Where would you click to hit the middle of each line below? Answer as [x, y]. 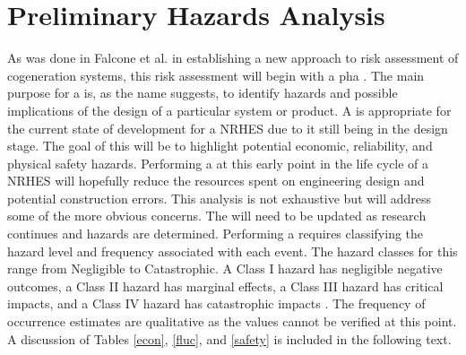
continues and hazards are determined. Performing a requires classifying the [216, 234]
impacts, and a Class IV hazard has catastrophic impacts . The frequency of [216, 303]
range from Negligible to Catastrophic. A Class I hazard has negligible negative [225, 268]
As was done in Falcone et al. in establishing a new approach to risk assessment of [233, 58]
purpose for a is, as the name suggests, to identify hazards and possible [203, 93]
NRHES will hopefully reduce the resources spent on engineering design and [216, 181]
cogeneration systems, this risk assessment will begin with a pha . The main [216, 75]
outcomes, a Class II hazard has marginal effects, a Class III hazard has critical [225, 286]
